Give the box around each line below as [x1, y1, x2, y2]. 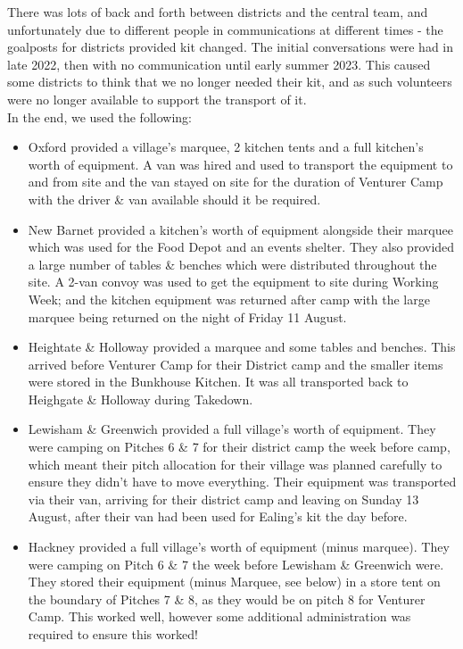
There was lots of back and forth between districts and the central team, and [7, 3, 428, 21]
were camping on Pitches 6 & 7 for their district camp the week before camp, [28, 437, 451, 456]
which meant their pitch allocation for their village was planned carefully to [28, 454, 442, 473]
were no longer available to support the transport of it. [7, 89, 307, 108]
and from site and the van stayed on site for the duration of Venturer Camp [28, 172, 443, 191]
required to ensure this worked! [28, 625, 198, 643]
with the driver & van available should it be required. [28, 189, 321, 208]
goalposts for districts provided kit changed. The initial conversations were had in [7, 37, 454, 56]
